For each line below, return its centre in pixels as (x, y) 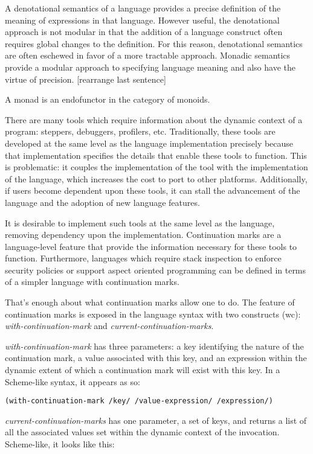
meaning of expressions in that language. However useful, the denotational (142, 20)
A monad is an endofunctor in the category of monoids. (108, 99)
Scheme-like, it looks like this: (60, 444)
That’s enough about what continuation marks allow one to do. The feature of (150, 302)
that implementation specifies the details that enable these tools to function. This (156, 155)
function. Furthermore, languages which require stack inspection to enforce (143, 258)
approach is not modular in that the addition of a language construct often (144, 32)
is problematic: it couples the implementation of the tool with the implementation (156, 167)
